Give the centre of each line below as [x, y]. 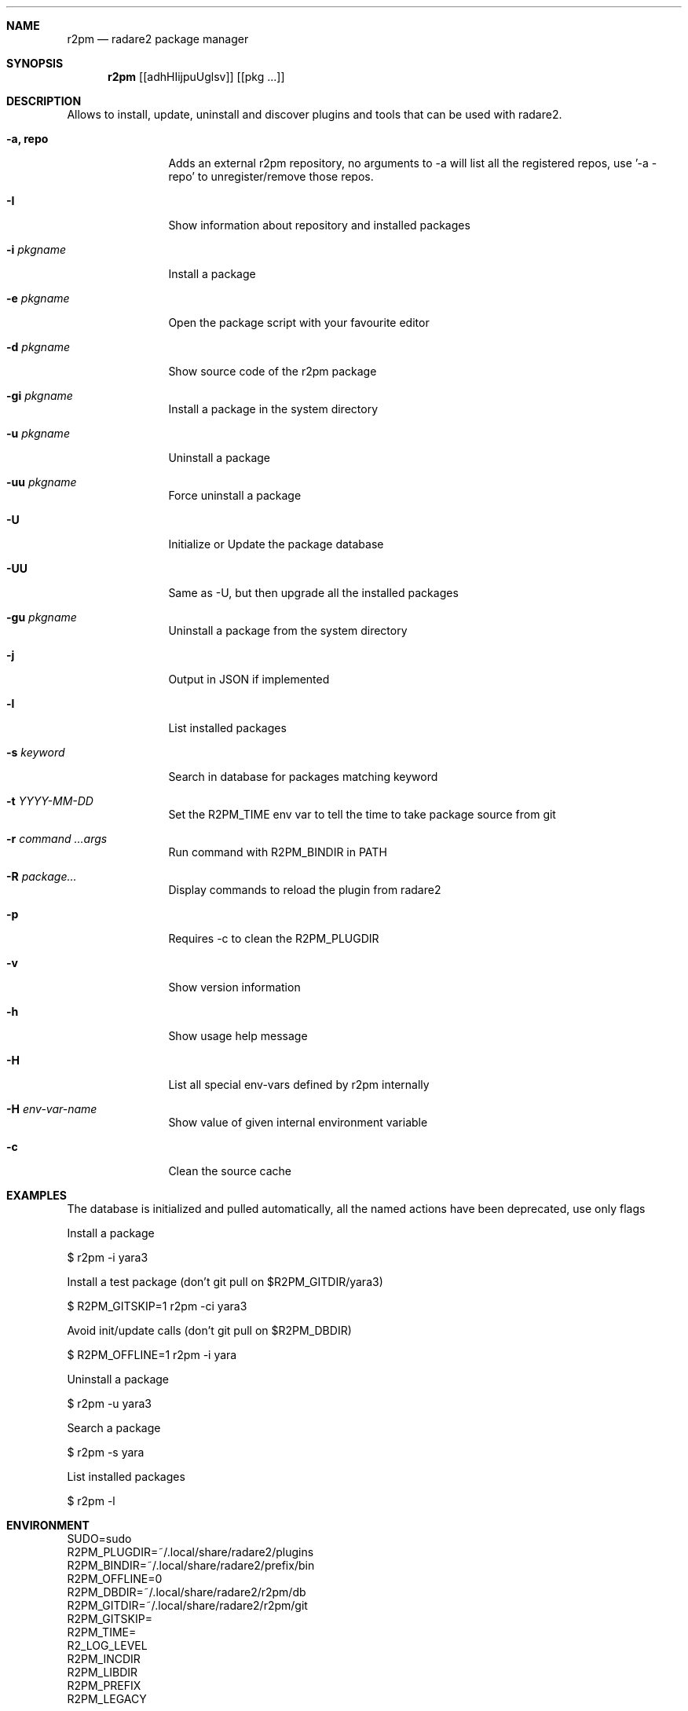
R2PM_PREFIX [104, 1685]
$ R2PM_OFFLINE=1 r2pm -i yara [152, 1355]
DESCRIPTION [44, 101]
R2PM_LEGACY [107, 1699]
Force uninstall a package [235, 495]
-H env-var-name [52, 1109]
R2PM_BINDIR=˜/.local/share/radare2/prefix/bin [191, 1565]
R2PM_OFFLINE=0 [115, 1579]
